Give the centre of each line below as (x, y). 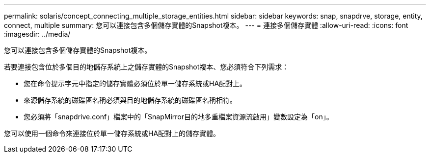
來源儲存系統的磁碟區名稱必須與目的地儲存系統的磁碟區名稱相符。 (130, 100)
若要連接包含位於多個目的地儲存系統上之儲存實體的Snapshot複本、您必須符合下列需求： (147, 67)
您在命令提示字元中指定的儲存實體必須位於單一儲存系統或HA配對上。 (135, 83)
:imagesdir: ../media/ (37, 34)
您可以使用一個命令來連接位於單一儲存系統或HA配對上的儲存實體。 (112, 133)
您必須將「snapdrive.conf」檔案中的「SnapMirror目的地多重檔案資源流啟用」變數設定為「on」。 (178, 117)
